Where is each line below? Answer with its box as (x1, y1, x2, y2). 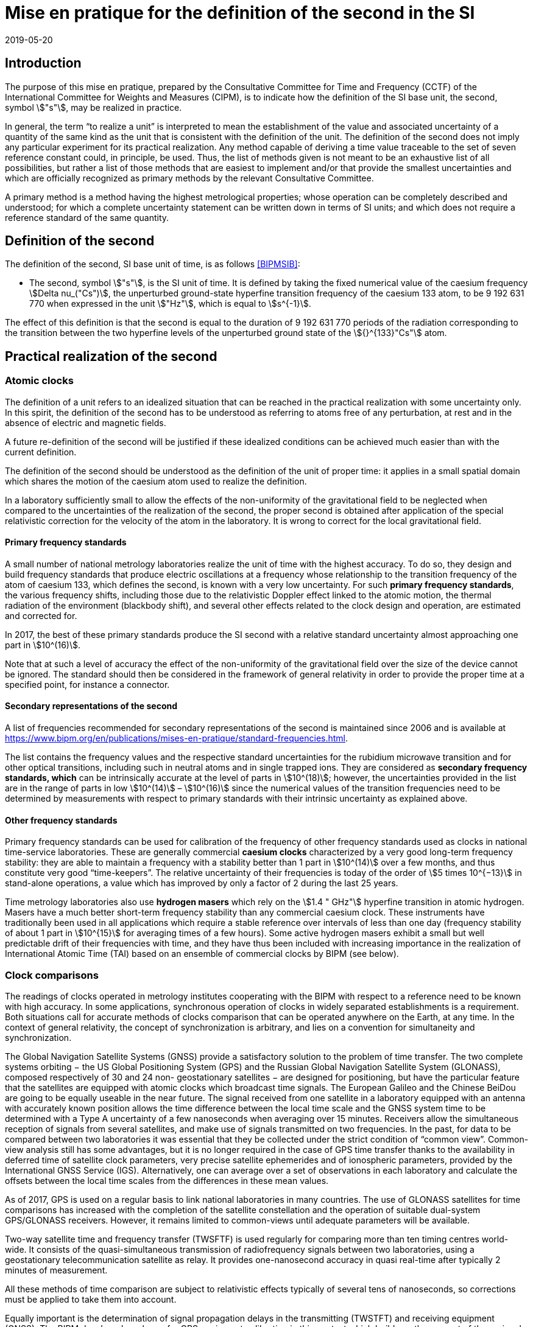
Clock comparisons (5, 968, 99, 981)
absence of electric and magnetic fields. (5, 417, 166, 428)
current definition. (5, 446, 77, 457)
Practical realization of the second (5, 348, 217, 364)
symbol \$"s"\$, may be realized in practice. (5, 102, 182, 113)
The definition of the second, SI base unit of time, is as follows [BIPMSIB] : (5, 259, 300, 270)
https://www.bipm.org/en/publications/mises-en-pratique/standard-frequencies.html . (5, 733, 348, 744)
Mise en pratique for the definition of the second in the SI (5, 2, 475, 23)
